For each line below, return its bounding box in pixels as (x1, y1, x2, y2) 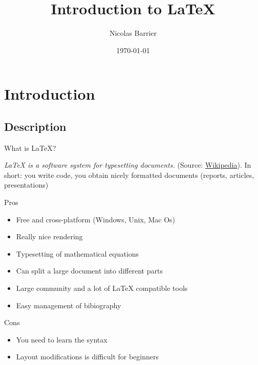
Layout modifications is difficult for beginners (16, 351, 159, 362)
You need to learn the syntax (16, 334, 107, 345)
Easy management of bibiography (16, 300, 121, 310)
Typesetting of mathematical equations (16, 248, 139, 259)
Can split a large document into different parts (16, 265, 163, 276)
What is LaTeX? (4, 142, 56, 153)
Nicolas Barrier (109, 28, 157, 38)
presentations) (4, 179, 49, 190)
